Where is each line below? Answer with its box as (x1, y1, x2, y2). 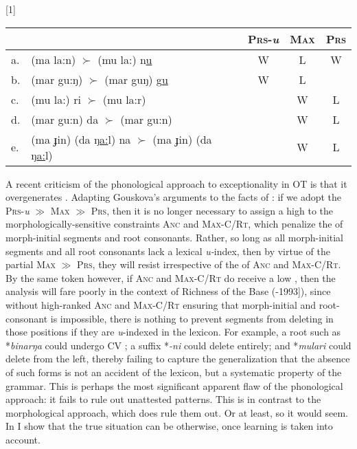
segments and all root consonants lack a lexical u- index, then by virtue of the (5, 243, 330, 258)
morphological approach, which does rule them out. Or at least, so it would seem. (5, 405, 348, 419)
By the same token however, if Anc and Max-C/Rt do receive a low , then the (5, 270, 336, 285)
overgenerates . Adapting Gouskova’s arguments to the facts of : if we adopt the (5, 190, 342, 204)
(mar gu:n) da (31, 111, 99, 127)
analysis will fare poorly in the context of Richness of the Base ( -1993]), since (5, 284, 331, 298)
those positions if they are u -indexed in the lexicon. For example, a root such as (5, 325, 341, 339)
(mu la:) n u (97, 51, 152, 67)
